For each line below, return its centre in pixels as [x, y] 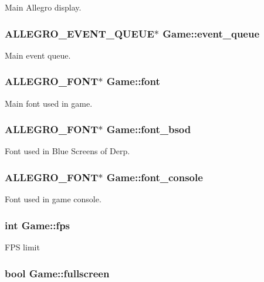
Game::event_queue [211, 33]
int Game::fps [38, 225]
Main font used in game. [49, 103]
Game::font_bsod [149, 129]
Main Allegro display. [43, 7]
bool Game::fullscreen [57, 273]
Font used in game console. [53, 199]
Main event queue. [38, 55]
